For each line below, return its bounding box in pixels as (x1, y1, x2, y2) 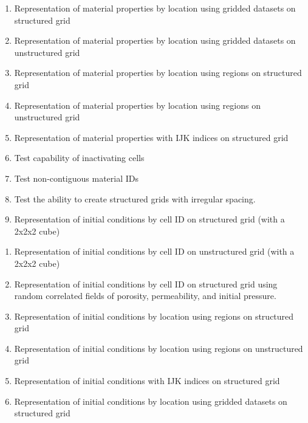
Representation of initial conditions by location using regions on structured (14, 309, 294, 322)
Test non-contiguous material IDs (14, 171, 139, 184)
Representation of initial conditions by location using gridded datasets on (14, 394, 287, 407)
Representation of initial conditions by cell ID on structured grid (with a (14, 213, 285, 225)
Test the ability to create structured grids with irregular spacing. (14, 192, 256, 205)
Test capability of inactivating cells (14, 151, 145, 164)
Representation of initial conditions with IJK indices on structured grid (14, 374, 280, 387)
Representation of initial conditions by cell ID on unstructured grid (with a (14, 245, 295, 258)
